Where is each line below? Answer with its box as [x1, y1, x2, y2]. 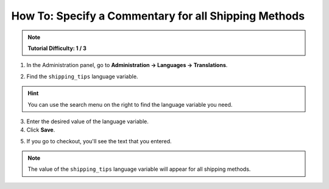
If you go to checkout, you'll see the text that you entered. [26, 137, 172, 144]
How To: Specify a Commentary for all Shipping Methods [11, 9, 305, 23]
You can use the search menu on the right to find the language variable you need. [27, 101, 233, 108]
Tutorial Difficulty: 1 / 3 [27, 45, 87, 52]
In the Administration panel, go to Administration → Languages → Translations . [26, 62, 228, 69]
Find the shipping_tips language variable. [26, 73, 138, 80]
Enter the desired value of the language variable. [26, 118, 149, 125]
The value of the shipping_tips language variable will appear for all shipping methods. [27, 165, 251, 173]
